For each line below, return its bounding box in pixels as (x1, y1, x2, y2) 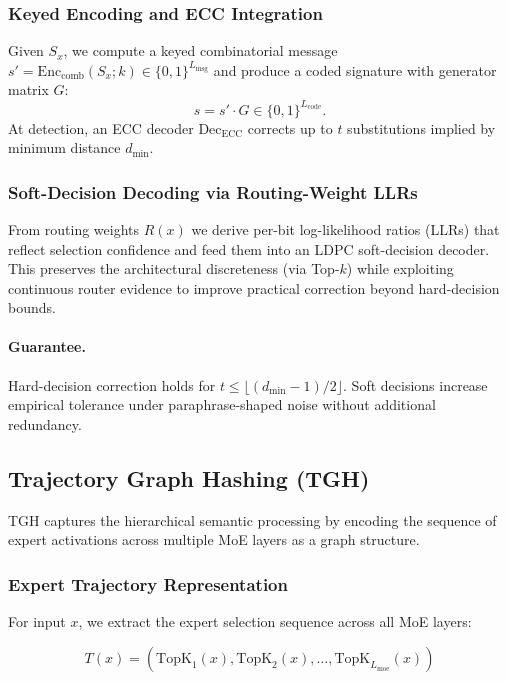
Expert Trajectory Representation (8, 571, 288, 596)
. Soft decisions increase (343, 374, 488, 395)
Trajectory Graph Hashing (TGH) (8, 462, 370, 493)
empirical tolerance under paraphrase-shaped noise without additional (8, 394, 436, 415)
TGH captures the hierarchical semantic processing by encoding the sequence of (8, 509, 497, 530)
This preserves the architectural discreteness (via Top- (8, 258, 340, 279)
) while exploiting (346, 258, 454, 279)
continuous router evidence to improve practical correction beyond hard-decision (8, 277, 500, 298)
